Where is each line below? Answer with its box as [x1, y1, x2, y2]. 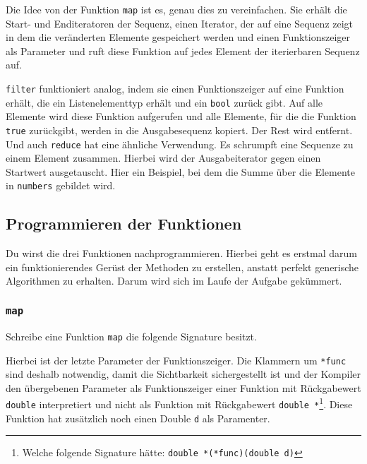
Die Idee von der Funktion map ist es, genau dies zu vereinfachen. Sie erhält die [6, 2, 347, 16]
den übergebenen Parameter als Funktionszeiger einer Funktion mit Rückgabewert [6, 380, 361, 395]
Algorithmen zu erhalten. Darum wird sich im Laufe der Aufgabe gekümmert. [6, 273, 342, 288]
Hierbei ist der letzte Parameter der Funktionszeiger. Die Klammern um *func [6, 352, 347, 367]
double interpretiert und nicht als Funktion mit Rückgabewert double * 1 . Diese [6, 395, 353, 412]
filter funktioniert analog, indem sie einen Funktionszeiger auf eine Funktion [6, 81, 344, 96]
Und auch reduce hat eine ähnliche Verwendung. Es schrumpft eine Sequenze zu [6, 136, 354, 151]
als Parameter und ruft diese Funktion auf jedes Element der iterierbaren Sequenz [6, 43, 360, 58]
